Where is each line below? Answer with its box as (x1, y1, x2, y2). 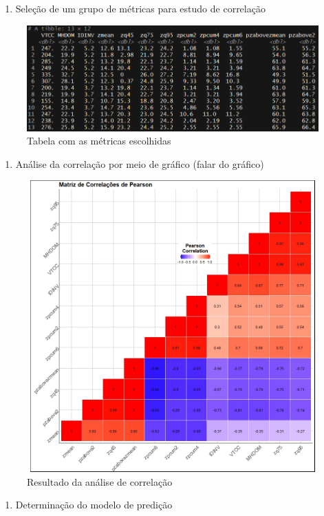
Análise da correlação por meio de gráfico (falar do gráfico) (15, 156, 264, 171)
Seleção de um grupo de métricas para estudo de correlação (15, 1, 266, 15)
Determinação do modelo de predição (15, 497, 173, 512)
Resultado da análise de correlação (27, 474, 173, 488)
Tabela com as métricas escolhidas (27, 133, 171, 148)
